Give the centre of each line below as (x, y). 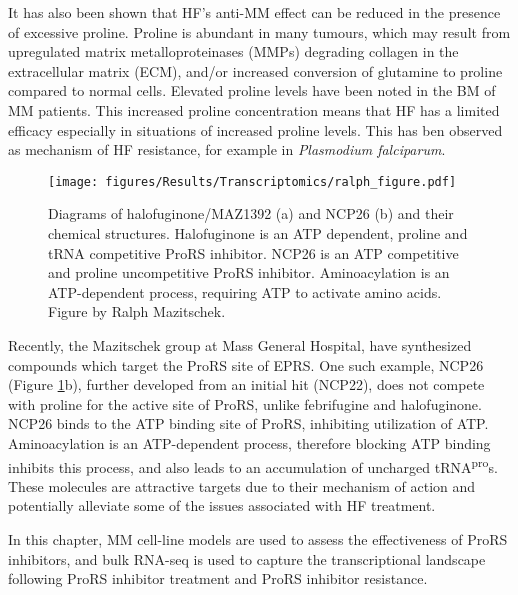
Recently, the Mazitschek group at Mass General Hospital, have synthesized (240, 344)
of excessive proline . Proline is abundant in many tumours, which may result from (259, 31)
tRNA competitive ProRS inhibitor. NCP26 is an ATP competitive (253, 252)
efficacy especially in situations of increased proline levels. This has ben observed (255, 129)
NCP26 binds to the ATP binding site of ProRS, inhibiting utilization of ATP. (248, 423)
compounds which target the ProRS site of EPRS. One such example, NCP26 (246, 364)
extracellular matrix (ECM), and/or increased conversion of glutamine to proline (255, 70)
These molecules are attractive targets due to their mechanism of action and (242, 485)
